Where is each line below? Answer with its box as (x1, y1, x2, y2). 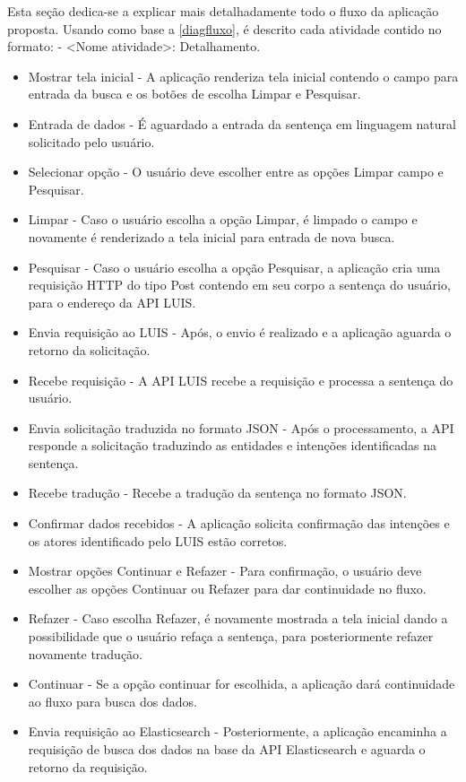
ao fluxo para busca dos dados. (28, 691, 197, 710)
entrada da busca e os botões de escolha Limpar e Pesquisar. (28, 84, 361, 103)
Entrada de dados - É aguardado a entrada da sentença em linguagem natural (28, 114, 456, 133)
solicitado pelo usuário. (28, 132, 155, 151)
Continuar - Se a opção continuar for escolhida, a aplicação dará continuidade (28, 674, 455, 693)
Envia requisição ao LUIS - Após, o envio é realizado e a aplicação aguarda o (28, 323, 452, 342)
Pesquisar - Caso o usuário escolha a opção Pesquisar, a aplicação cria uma (28, 257, 441, 276)
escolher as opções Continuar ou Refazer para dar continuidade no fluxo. (28, 578, 427, 597)
